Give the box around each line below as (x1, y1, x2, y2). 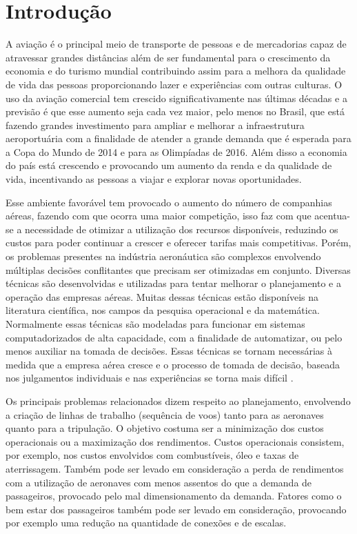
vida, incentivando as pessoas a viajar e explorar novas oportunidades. (6, 172, 302, 186)
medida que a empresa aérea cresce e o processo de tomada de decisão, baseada (6, 357, 340, 371)
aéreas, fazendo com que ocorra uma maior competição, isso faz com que (6, 208, 312, 223)
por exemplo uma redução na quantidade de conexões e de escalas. (6, 515, 287, 530)
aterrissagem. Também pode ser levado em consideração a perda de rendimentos (6, 461, 344, 475)
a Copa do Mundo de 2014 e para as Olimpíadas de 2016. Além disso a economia (6, 144, 347, 159)
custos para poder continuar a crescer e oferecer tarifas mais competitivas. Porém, (6, 235, 351, 250)
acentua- (314, 208, 351, 223)
